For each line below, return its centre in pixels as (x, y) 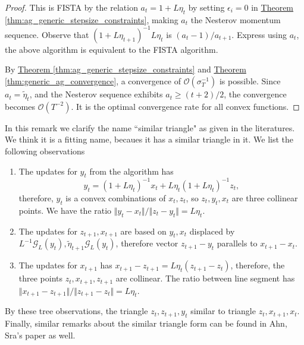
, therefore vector (147, 243)
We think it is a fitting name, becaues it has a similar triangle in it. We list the (149, 139)
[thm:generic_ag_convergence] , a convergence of (93, 81)
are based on (143, 231)
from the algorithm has (131, 171)
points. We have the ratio (65, 210)
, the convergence (255, 94)
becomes (20, 106)
